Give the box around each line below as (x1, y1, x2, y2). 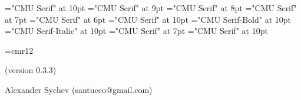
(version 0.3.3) (5, 64, 57, 76)
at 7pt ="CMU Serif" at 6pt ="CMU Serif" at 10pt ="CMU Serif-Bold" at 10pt (5, 13, 291, 25)
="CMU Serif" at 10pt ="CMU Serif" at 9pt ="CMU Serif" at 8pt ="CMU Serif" (5, 2, 297, 13)
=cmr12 (5, 44, 34, 56)
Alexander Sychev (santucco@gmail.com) (5, 83, 153, 95)
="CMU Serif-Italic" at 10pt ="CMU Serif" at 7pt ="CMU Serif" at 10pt (5, 25, 268, 37)
